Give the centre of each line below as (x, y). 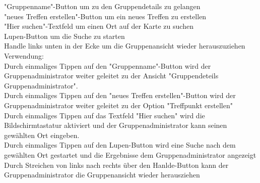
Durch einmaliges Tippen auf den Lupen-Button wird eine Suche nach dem (120, 145)
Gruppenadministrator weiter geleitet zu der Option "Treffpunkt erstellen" (118, 105)
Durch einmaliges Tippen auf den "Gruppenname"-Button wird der (108, 65)
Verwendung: (24, 55)
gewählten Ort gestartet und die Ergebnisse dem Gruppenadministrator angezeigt (130, 154)
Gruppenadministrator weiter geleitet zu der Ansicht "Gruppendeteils (111, 76)
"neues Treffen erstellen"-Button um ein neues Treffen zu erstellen (105, 16)
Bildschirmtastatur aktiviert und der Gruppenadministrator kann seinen (116, 125)
